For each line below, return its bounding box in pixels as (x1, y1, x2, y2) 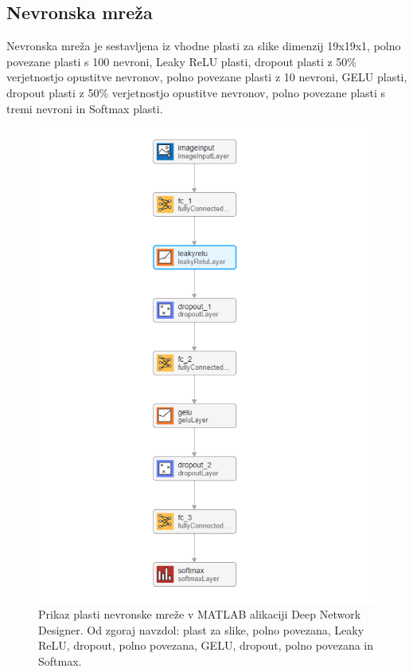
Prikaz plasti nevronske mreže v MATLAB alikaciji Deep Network (38, 606, 361, 623)
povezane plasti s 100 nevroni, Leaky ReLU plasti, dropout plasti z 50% (6, 53, 357, 69)
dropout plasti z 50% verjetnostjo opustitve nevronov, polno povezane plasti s (6, 84, 386, 100)
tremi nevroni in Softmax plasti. (6, 100, 163, 116)
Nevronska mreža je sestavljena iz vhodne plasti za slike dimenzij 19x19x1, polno (6, 37, 401, 54)
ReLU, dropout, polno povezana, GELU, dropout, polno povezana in (38, 637, 374, 654)
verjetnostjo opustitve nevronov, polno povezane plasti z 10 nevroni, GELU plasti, (6, 69, 407, 85)
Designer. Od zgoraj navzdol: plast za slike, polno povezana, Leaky (38, 621, 364, 638)
